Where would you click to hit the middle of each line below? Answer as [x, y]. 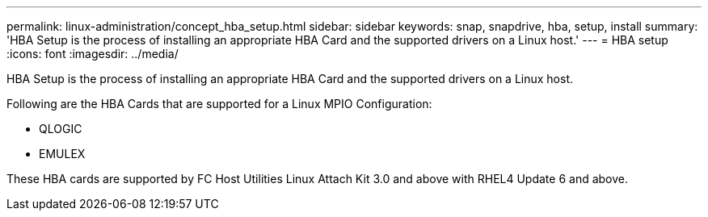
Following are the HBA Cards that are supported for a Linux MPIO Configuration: [219, 104]
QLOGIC [61, 129]
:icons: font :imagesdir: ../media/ [93, 54]
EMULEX [62, 154]
